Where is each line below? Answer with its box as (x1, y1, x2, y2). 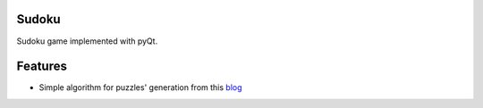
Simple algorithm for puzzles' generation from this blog (38, 82, 242, 93)
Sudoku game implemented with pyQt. (16, 36, 158, 46)
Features (16, 59, 67, 74)
